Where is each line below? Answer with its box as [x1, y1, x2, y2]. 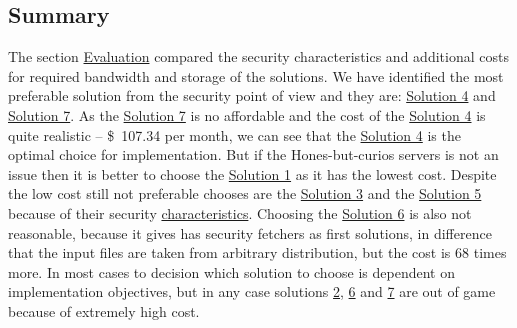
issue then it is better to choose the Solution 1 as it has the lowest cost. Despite [8, 163, 497, 184]
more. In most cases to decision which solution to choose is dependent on [8, 261, 455, 282]
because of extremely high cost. [8, 300, 200, 321]
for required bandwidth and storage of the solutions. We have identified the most [8, 65, 504, 86]
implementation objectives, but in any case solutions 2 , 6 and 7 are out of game [8, 281, 496, 302]
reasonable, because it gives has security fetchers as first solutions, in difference [8, 222, 492, 243]
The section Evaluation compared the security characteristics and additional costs [8, 46, 509, 67]
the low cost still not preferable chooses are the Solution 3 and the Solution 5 [8, 183, 482, 204]
